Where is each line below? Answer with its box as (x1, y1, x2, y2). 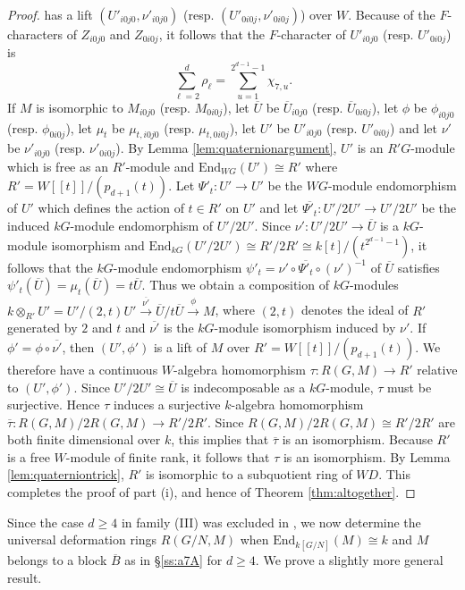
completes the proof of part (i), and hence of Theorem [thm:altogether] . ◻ (7, 483, 416, 501)
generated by (7, 318, 78, 337)
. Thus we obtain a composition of (141, 275, 329, 294)
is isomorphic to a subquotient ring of (146, 465, 352, 484)
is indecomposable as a (181, 377, 306, 396)
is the (164, 318, 194, 337)
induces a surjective (114, 395, 221, 414)
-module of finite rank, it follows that (65, 447, 270, 466)
